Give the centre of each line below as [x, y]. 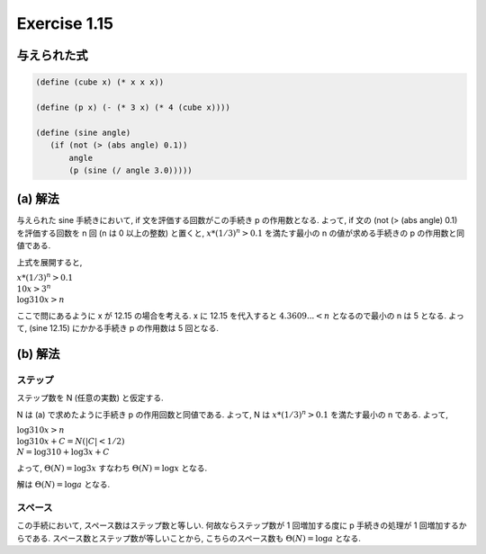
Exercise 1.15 [65, 23]
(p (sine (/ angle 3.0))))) [130, 170]
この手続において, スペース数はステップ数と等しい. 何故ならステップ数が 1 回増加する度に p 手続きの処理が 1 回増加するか [242, 525]
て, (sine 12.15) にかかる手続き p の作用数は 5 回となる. [118, 328]
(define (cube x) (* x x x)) [100, 82]
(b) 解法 [38, 354]
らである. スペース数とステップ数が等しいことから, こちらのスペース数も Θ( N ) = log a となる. [189, 538]
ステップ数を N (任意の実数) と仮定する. [90, 398]
